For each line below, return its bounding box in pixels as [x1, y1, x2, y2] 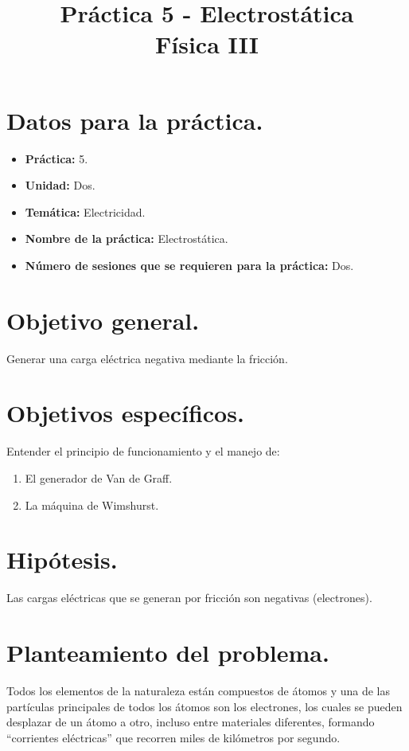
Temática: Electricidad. [25, 203, 146, 220]
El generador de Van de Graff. [25, 469, 173, 486]
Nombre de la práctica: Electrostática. [25, 230, 228, 247]
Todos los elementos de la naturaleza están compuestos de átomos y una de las [6, 682, 391, 698]
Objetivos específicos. [6, 397, 244, 429]
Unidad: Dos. [25, 177, 95, 194]
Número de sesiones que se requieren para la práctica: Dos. [25, 256, 354, 273]
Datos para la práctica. [6, 104, 263, 136]
